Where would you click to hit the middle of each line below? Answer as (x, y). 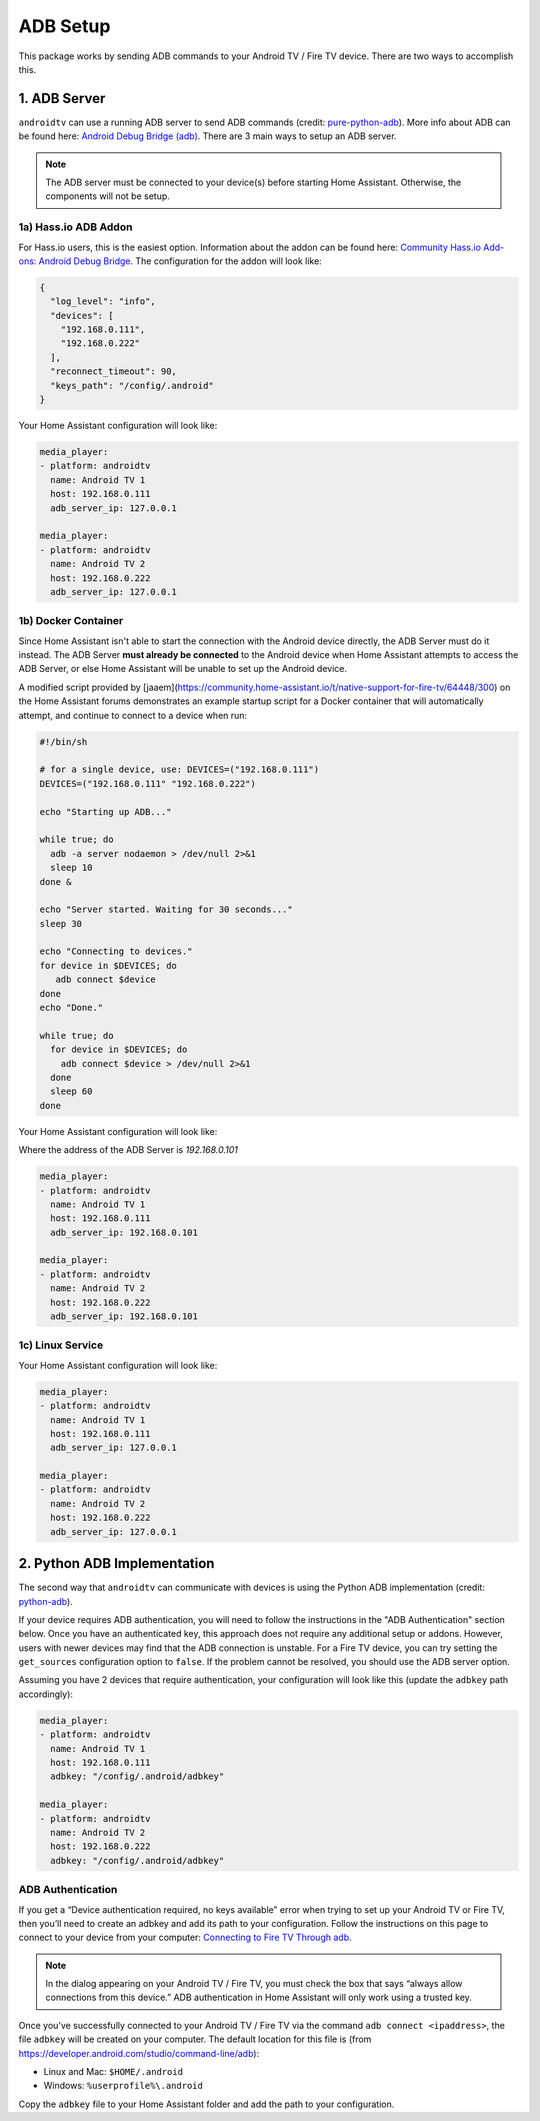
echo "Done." (71, 1008)
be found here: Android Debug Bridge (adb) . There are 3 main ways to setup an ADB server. (207, 136)
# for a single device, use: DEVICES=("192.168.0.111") (179, 769)
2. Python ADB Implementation (116, 1563)
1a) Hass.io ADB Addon (75, 227)
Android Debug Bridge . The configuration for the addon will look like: (180, 261)
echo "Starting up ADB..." (105, 811)
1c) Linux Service (61, 1345)
